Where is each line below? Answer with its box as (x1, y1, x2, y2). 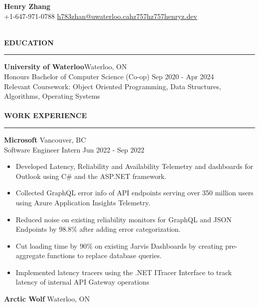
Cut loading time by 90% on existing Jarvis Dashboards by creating (15, 240, 223, 251)
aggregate (15, 250, 45, 261)
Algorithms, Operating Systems (4, 91, 100, 101)
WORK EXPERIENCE (4, 110, 87, 121)
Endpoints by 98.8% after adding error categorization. (15, 224, 181, 234)
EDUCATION (4, 37, 54, 47)
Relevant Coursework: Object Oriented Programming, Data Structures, (4, 81, 221, 91)
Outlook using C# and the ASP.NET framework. (15, 170, 167, 181)
